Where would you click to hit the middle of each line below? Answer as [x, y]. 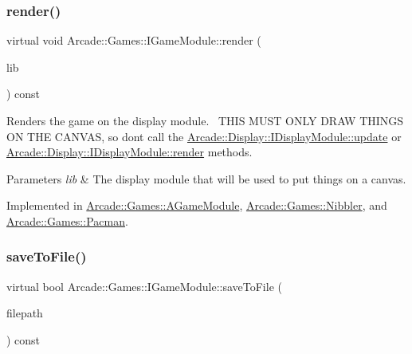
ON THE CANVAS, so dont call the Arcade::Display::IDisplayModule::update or [204, 136]
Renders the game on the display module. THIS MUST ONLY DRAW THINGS [205, 120]
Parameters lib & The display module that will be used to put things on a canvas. [206, 178]
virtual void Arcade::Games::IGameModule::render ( [134, 40]
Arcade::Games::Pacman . [67, 220]
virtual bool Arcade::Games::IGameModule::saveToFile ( [144, 286]
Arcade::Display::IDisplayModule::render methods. [129, 152]
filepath [25, 313]
